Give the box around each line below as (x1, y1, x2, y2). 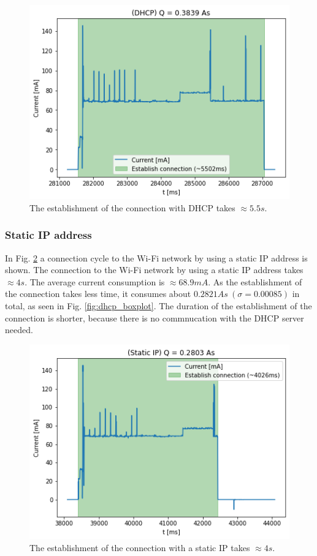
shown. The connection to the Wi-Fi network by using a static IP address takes (5, 263, 304, 276)
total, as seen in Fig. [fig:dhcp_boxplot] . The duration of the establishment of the (5, 299, 312, 312)
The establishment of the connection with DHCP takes (29, 201, 235, 214)
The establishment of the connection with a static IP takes (29, 541, 250, 554)
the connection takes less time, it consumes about (5, 287, 191, 300)
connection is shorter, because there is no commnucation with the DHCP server (5, 311, 304, 324)
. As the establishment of (208, 275, 302, 288)
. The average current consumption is (25, 275, 165, 288)
